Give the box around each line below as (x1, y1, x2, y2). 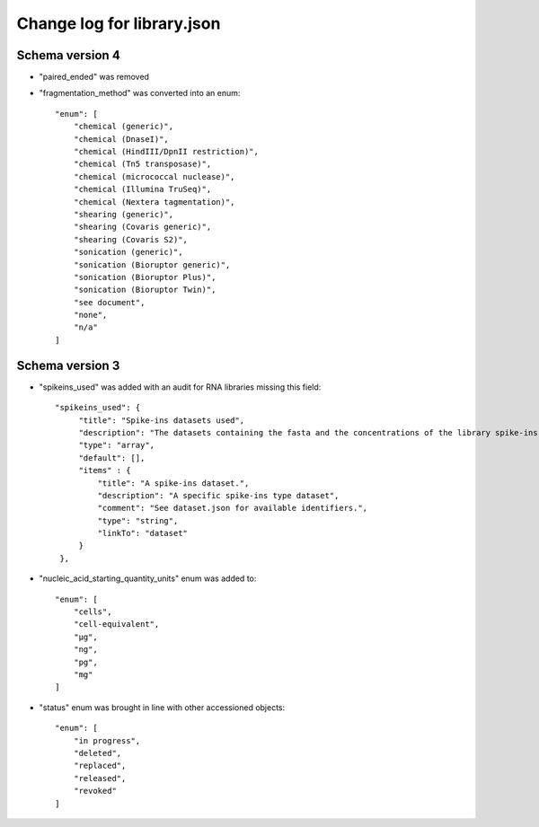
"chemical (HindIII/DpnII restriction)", (73, 146, 260, 157)
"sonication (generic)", (73, 247, 183, 258)
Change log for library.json (16, 13, 221, 33)
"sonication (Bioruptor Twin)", (73, 285, 216, 295)
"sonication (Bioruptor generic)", (73, 260, 231, 269)
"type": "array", (78, 440, 155, 451)
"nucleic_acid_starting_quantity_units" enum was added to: (39, 573, 257, 584)
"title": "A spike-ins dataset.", (97, 478, 250, 488)
